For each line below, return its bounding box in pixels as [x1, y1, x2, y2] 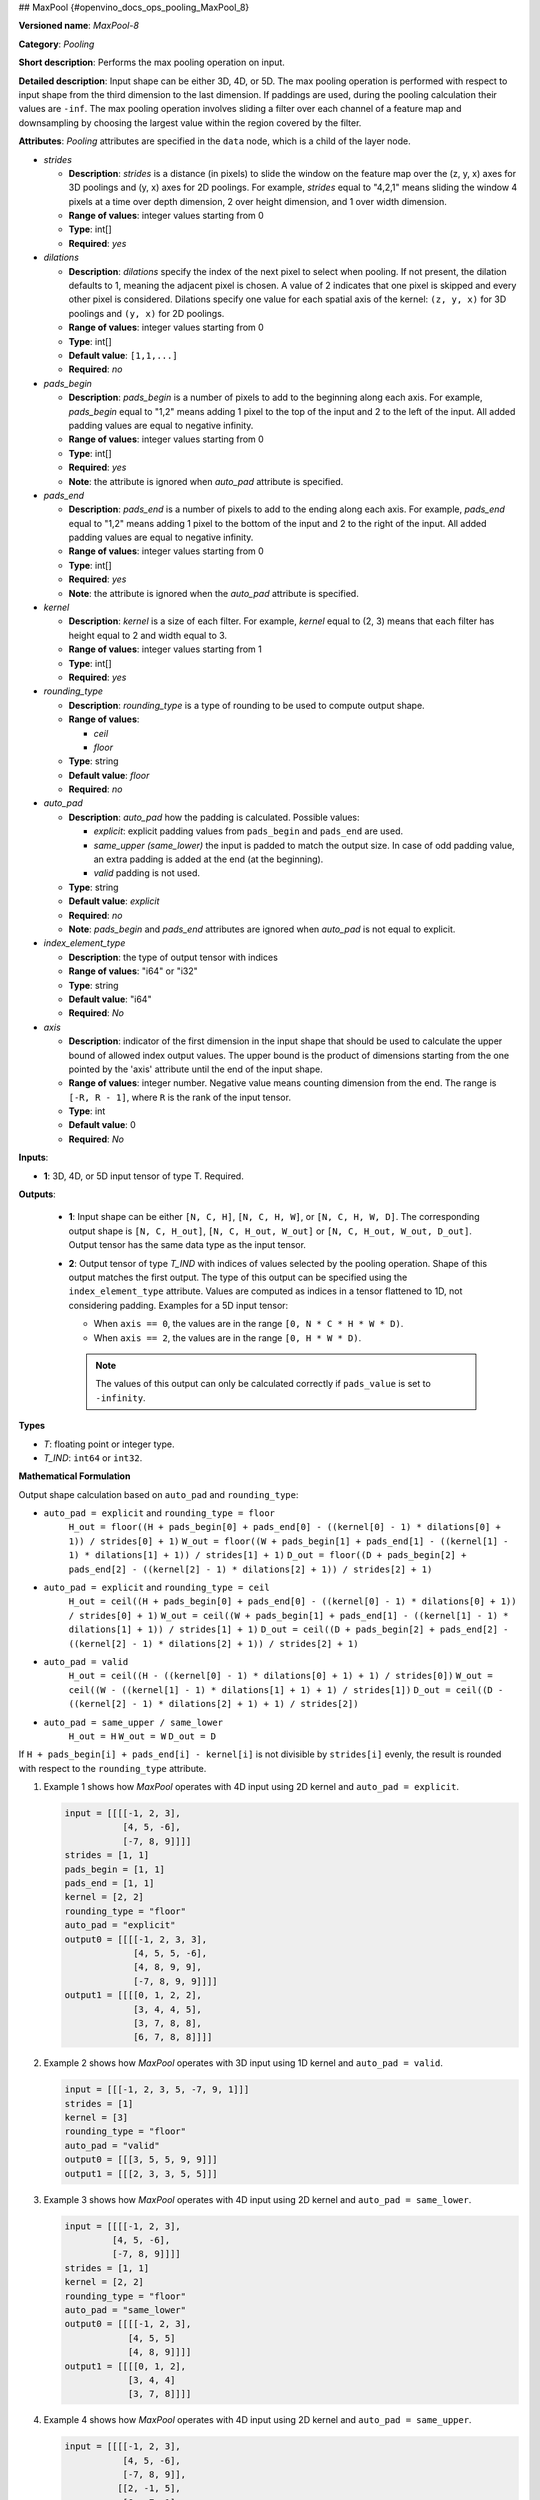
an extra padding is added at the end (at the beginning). [93, 853, 324, 865]
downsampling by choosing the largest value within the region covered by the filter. [18, 116, 362, 129]
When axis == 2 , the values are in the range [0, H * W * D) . [93, 1331, 362, 1344]
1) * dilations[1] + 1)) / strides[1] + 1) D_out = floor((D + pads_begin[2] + [68, 1550, 467, 1561]
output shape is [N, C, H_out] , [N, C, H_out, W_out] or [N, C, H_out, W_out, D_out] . [68, 1225, 472, 1237]
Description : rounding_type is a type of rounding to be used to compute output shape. [68, 699, 425, 711]
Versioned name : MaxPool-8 [18, 20, 140, 32]
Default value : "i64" [68, 993, 152, 1005]
